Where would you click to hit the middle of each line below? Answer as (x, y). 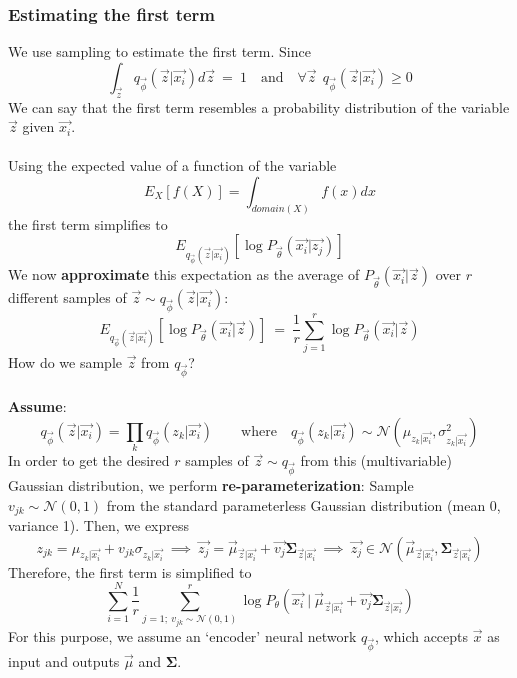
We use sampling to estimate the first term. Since (159, 51)
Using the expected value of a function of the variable (172, 165)
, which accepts (422, 635)
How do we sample (65, 361)
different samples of (67, 297)
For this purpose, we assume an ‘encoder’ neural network (182, 635)
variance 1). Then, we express (99, 524)
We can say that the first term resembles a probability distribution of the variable (259, 106)
